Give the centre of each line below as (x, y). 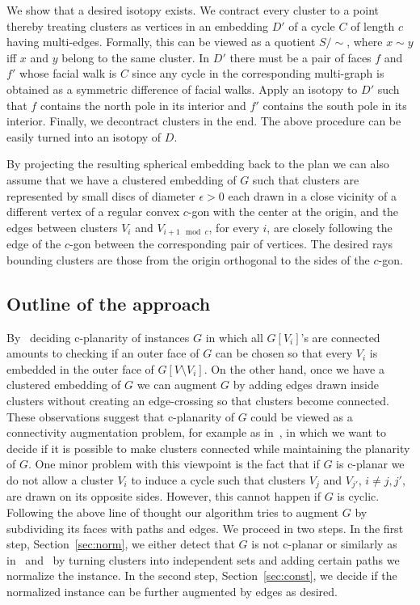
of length (373, 25)
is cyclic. (358, 496)
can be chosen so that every (284, 353)
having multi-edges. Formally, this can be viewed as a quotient (161, 42)
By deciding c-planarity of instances (98, 337)
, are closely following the (330, 227)
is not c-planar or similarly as (324, 544)
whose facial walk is (68, 73)
